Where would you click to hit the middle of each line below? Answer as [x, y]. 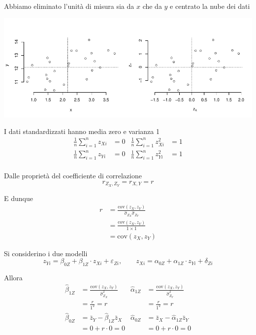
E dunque [18, 198]
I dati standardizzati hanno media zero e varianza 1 [82, 131]
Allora [13, 278]
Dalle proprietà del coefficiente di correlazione [73, 176]
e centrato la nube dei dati [210, 6]
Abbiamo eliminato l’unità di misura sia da [69, 6]
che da [152, 6]
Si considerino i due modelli [46, 253]
